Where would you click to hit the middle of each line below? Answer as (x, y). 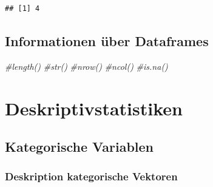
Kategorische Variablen (79, 147)
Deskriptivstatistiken (94, 108)
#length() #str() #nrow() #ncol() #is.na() (86, 66)
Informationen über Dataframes (107, 40)
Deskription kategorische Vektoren (91, 176)
